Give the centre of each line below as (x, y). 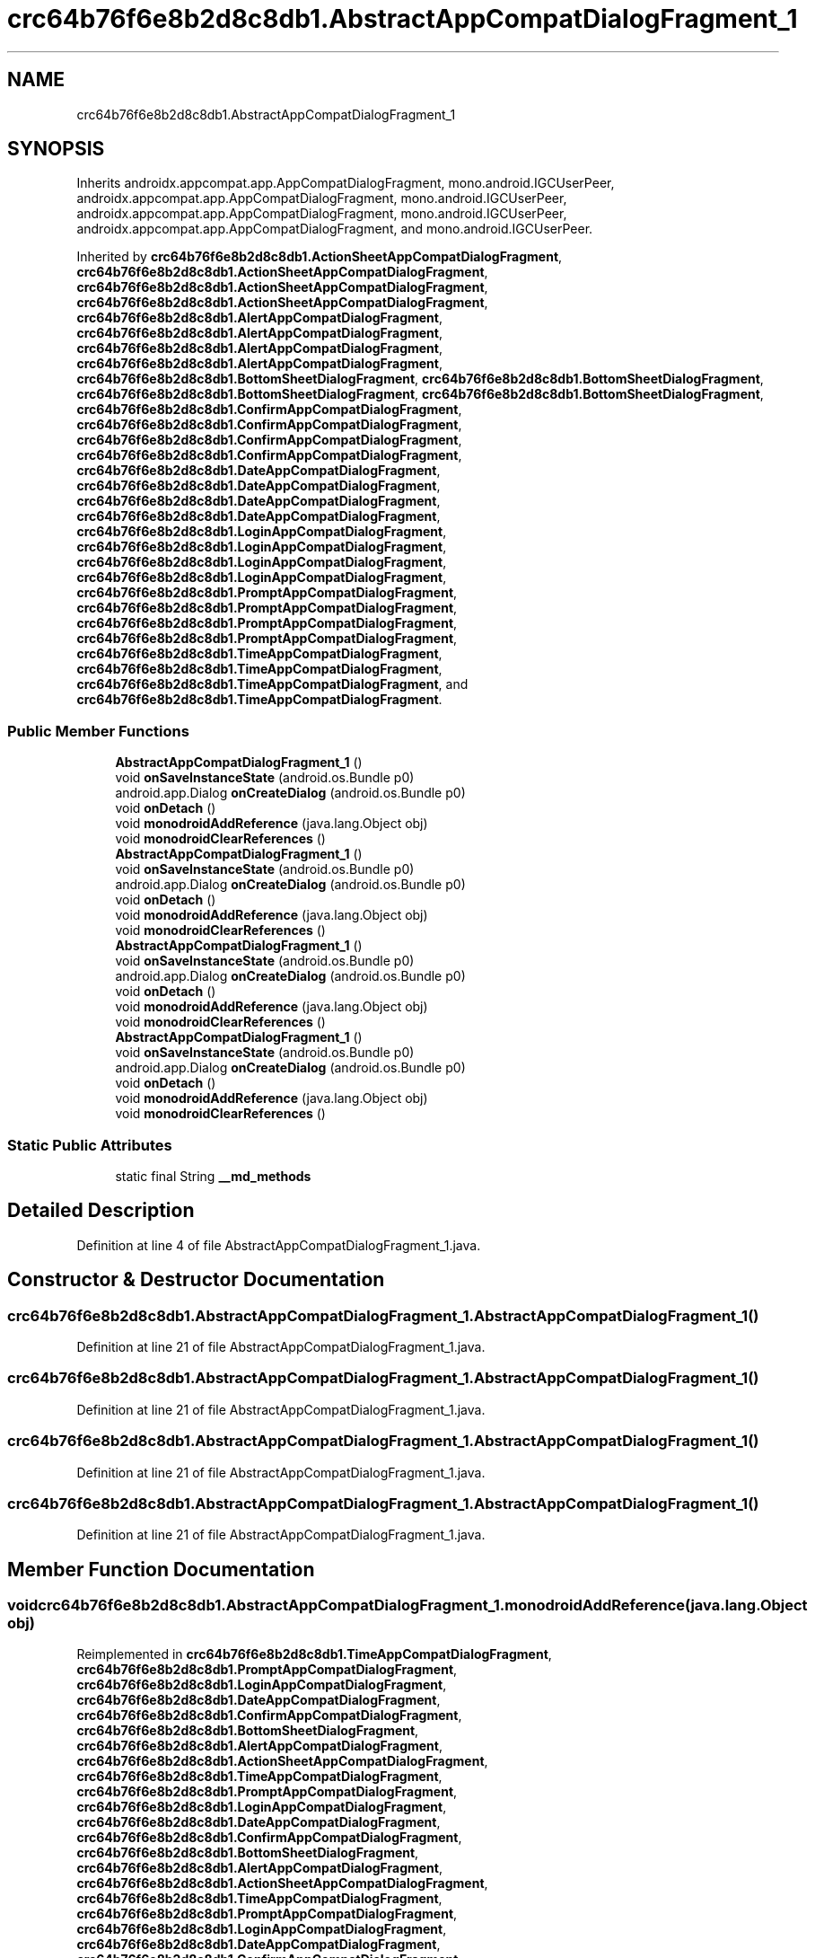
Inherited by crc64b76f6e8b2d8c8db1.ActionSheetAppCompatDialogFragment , (320, 257)
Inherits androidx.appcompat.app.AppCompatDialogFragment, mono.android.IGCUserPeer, (346, 183)
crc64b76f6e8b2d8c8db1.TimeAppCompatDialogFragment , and (272, 684)
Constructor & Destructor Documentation (196, 1280)
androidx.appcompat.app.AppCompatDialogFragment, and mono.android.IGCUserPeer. (335, 229)
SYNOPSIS (56, 149)
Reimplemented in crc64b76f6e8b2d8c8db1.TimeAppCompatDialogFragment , (314, 1654)
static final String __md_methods (213, 1176)
